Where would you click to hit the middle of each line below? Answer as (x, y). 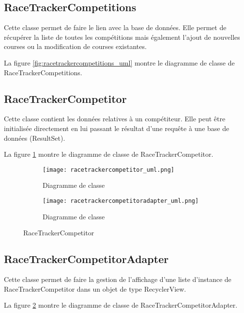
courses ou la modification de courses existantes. (75, 46)
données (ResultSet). (35, 138)
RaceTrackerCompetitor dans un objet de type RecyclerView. (95, 288)
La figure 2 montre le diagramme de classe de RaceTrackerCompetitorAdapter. (121, 305)
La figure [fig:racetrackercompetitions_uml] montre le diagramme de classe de (119, 62)
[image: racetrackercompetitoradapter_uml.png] (121, 201)
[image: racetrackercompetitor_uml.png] (109, 170)
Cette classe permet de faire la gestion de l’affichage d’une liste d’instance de (118, 279)
